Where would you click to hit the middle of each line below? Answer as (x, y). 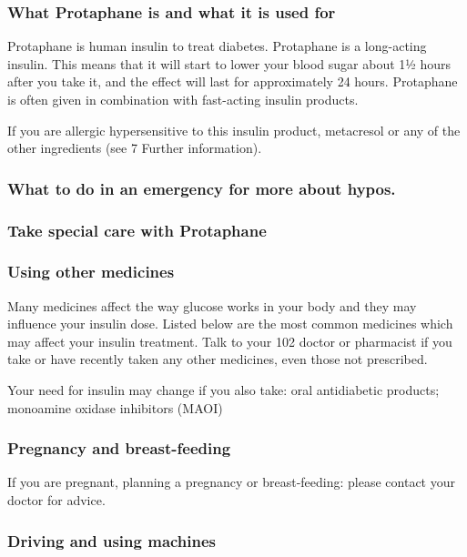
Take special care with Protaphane (137, 230)
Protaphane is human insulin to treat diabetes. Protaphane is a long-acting (217, 46)
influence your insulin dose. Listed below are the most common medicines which (230, 324)
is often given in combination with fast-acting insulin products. (183, 99)
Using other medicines (91, 272)
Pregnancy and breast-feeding (119, 448)
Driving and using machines (112, 540)
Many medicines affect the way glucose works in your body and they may (212, 305)
